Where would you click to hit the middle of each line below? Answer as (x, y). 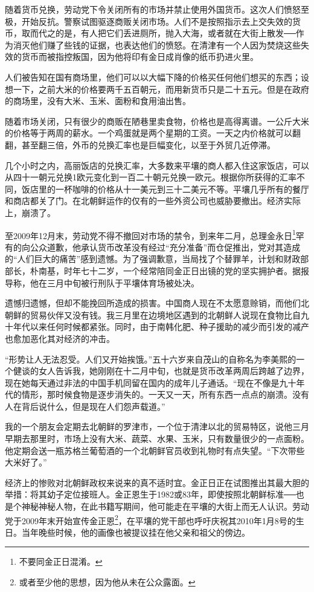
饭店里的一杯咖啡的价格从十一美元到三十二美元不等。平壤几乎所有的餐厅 (165, 189)
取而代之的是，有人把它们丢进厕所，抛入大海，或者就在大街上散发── (159, 33)
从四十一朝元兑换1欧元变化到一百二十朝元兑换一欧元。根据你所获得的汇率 (151, 177)
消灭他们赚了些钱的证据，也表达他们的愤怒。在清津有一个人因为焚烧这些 (157, 44)
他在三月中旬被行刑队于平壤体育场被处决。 (114, 282)
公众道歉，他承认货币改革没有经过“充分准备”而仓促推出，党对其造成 (165, 247)
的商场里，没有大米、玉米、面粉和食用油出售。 (98, 101)
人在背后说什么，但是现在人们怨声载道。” (85, 406)
